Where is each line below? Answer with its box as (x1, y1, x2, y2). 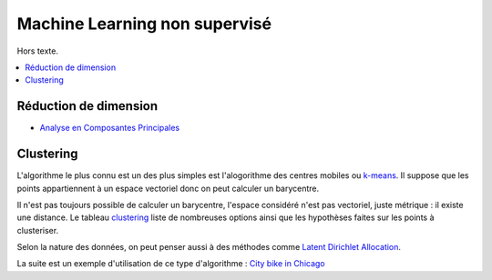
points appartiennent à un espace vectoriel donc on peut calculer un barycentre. (16, 183, 320, 194)
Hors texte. (16, 45, 59, 56)
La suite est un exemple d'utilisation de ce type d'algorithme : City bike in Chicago (16, 258, 325, 269)
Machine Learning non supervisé (16, 14, 272, 34)
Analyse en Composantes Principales (39, 123, 180, 134)
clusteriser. (16, 225, 59, 235)
